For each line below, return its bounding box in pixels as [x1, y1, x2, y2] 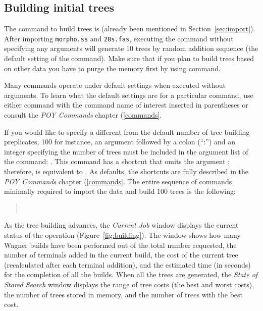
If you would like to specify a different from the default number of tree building [4, 126, 250, 137]
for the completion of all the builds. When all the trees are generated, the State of [4, 269, 258, 280]
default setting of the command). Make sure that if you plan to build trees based [4, 53, 254, 64]
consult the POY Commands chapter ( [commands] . [4, 110, 162, 120]
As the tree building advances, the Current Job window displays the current [4, 220, 239, 230]
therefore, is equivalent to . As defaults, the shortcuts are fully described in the [4, 166, 249, 176]
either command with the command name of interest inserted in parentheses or [4, 99, 248, 110]
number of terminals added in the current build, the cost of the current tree [4, 249, 238, 260]
